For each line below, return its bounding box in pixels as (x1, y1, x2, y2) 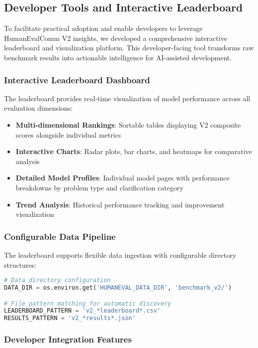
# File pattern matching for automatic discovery (4, 300, 172, 307)
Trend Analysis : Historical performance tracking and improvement (15, 199, 225, 209)
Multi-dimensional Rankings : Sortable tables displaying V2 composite (15, 119, 241, 130)
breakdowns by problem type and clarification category (15, 182, 183, 192)
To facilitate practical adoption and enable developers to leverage (4, 23, 203, 33)
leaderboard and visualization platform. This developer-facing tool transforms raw (4, 42, 254, 53)
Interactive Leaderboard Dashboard (4, 73, 150, 86)
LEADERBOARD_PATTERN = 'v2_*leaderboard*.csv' (4, 307, 161, 315)
